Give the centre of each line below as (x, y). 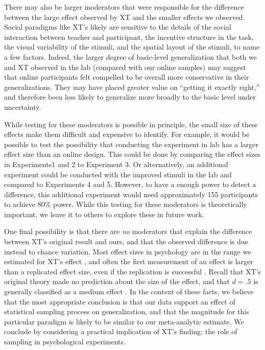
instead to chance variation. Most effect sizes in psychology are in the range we (128, 251)
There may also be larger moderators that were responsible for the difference (124, 7)
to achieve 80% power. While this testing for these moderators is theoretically (126, 204)
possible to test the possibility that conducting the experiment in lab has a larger (131, 144)
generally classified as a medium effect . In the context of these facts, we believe (129, 291)
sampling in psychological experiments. (65, 341)
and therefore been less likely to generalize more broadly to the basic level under (130, 97)
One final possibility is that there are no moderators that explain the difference (128, 231)
